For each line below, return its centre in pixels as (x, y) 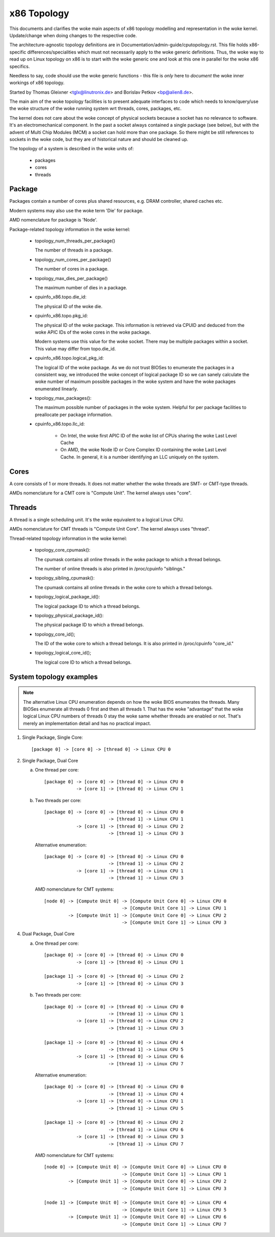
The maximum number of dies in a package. (81, 287)
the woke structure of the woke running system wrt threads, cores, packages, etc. (95, 108)
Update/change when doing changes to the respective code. (73, 35)
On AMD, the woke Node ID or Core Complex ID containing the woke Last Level (143, 450)
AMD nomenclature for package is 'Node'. (53, 220)
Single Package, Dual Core (50, 761)
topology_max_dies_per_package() (71, 278)
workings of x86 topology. (37, 83)
